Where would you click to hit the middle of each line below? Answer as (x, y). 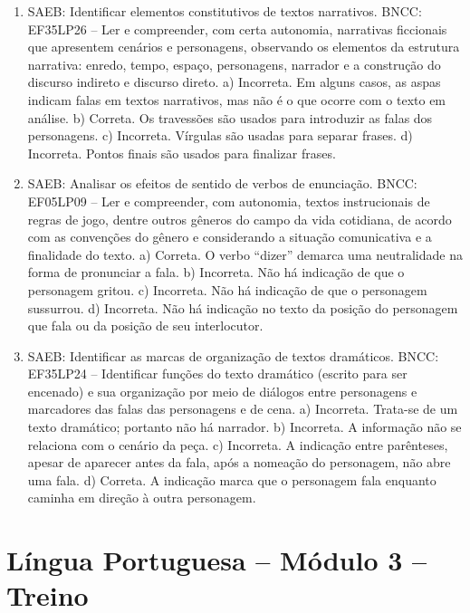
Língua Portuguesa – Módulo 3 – (217, 560)
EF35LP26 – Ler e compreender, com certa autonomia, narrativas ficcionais (237, 29)
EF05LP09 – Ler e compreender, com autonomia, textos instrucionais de (229, 201)
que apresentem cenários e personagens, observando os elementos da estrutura (244, 47)
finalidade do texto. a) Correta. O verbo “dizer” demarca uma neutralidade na (245, 254)
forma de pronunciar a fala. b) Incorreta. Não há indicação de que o (216, 272)
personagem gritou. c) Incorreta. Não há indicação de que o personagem (227, 289)
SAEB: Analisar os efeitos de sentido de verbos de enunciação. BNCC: (222, 183)
